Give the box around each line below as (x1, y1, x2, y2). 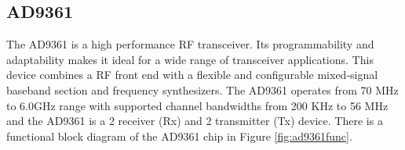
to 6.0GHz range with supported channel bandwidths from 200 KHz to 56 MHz (6, 97, 389, 113)
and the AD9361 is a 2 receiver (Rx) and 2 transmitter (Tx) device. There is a (6, 112, 383, 129)
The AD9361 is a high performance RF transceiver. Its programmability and (6, 36, 374, 52)
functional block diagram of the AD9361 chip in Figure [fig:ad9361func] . (6, 127, 352, 144)
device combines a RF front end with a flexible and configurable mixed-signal (6, 66, 378, 83)
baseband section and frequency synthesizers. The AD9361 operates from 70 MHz (6, 81, 399, 98)
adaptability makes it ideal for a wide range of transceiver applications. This (6, 51, 374, 67)
